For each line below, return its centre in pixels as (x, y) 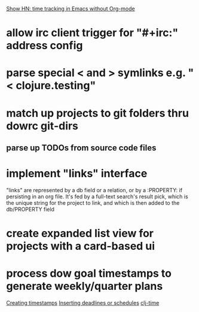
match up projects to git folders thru (98, 113)
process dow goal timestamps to (89, 273)
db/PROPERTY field (30, 209)
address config (45, 46)
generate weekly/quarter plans (85, 286)
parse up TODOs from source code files (81, 148)
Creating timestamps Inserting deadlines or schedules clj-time (83, 303)
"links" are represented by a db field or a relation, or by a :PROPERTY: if (94, 190)
